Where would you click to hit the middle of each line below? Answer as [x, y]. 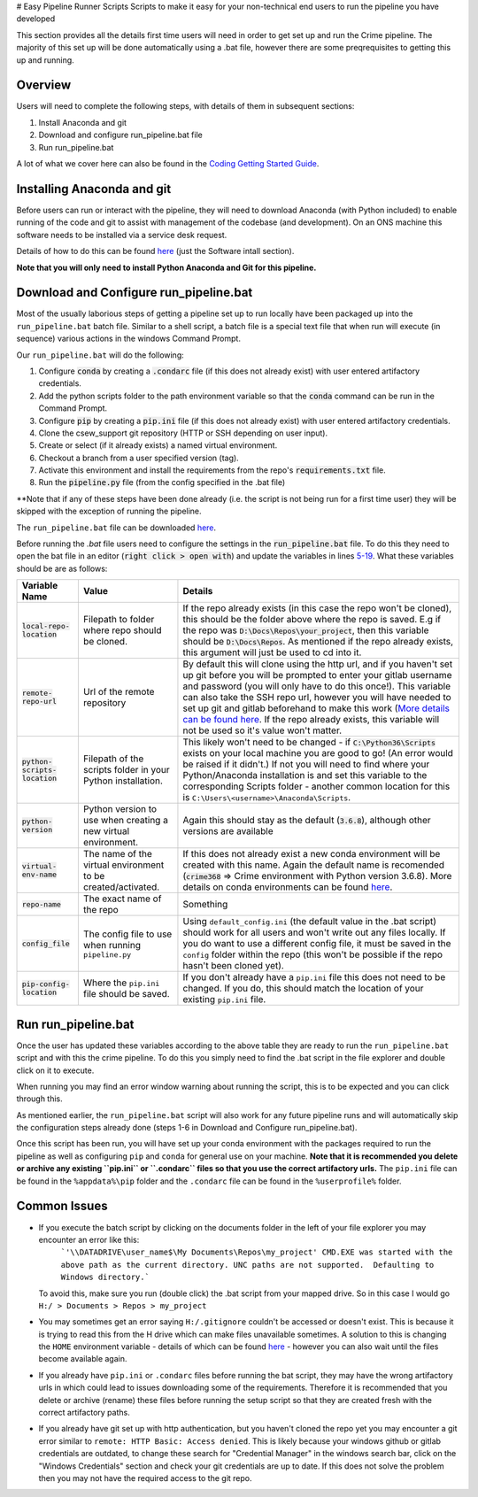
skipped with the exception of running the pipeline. [109, 511]
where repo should [122, 630]
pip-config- [46, 984]
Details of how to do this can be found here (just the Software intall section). [155, 251]
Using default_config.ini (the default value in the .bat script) [310, 922]
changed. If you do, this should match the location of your [303, 989]
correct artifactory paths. [84, 1413]
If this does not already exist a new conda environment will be [312, 854]
